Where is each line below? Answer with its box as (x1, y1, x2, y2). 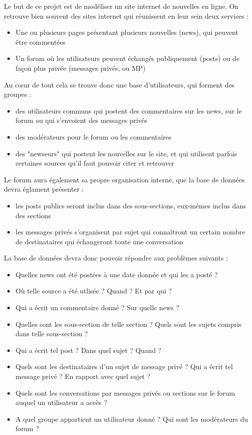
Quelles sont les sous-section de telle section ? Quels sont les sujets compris (15, 319, 242, 329)
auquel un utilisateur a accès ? (15, 397, 107, 407)
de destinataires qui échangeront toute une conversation (15, 236, 183, 246)
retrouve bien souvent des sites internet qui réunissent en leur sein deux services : (4, 10, 249, 21)
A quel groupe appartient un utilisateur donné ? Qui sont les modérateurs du (15, 413, 248, 424)
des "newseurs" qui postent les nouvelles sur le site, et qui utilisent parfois (15, 148, 237, 158)
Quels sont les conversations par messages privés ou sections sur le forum (15, 387, 235, 398)
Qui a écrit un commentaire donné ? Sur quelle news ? (15, 302, 179, 313)
